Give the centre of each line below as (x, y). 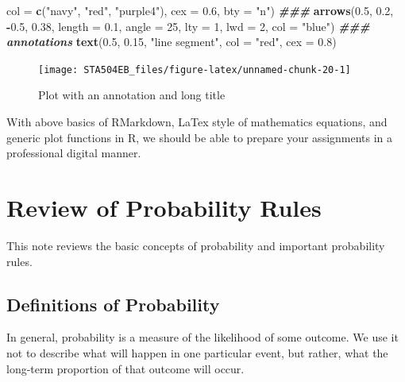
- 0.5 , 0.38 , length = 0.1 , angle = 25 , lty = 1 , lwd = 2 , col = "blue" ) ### (188, 26)
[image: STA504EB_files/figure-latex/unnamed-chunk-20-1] (195, 69)
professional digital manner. (74, 153)
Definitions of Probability (113, 304)
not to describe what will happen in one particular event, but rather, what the (197, 352)
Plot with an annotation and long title (132, 95)
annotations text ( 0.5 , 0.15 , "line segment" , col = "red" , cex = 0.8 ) (172, 42)
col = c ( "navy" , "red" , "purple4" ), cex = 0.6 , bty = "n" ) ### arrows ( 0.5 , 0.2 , (200, 10)
